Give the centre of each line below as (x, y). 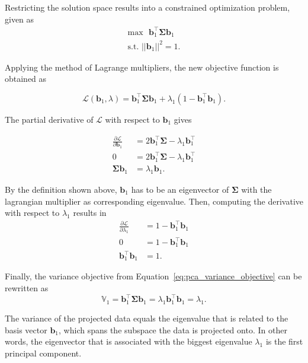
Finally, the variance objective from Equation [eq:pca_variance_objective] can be (153, 276)
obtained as (26, 79)
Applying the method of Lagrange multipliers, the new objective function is (142, 67)
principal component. (43, 353)
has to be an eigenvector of (180, 189)
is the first (284, 341)
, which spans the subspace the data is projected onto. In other (173, 329)
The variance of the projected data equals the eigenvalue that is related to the (147, 318)
